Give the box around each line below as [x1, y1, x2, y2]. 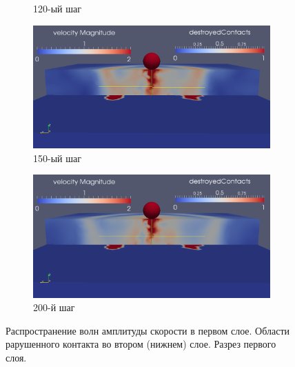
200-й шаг [33, 300, 75, 315]
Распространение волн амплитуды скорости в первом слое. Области [6, 323, 290, 337]
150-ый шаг [33, 150, 81, 165]
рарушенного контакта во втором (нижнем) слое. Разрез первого [6, 337, 276, 351]
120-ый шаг [33, 1, 81, 15]
